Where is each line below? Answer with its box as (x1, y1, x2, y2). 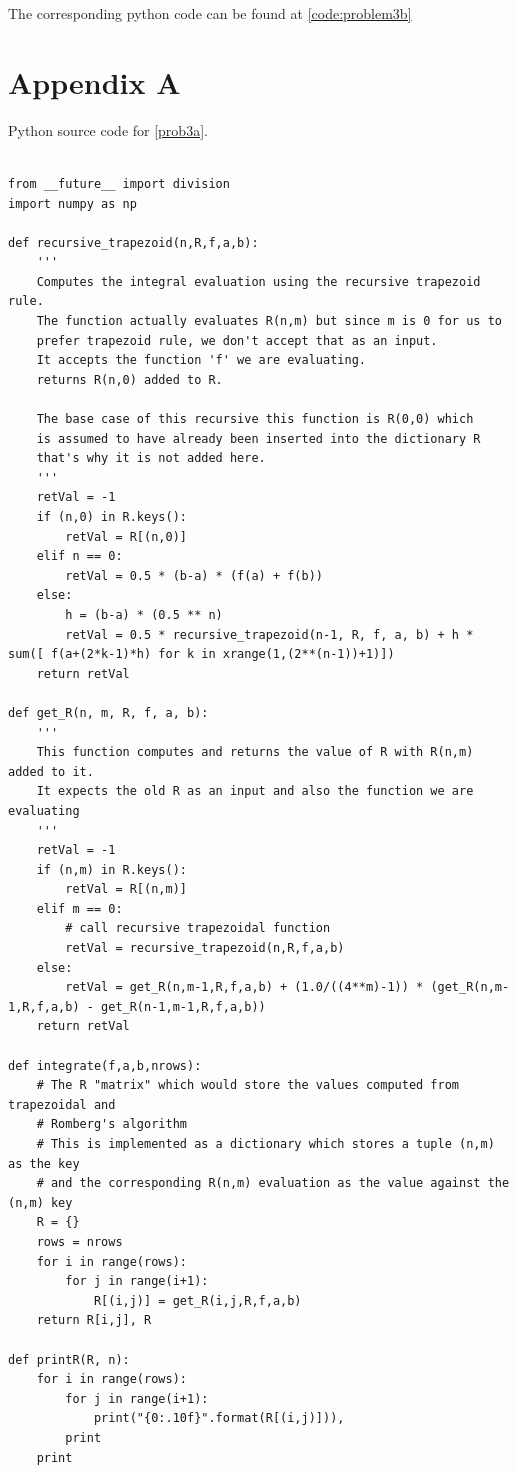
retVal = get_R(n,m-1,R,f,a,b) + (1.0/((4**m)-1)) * (65, 980, 424, 995)
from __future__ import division (8, 176, 230, 191)
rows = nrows (36, 1234, 123, 1249)
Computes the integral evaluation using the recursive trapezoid (36, 274, 481, 289)
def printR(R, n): (8, 1352, 130, 1367)
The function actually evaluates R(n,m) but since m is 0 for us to (36, 314, 502, 329)
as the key (8, 1156, 80, 1171)
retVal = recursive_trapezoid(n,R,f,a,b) (65, 941, 345, 956)
